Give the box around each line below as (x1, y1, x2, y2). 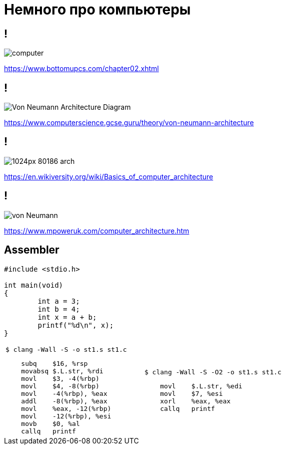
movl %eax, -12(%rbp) (21, 404, 111, 412)
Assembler (4, 244, 59, 257)
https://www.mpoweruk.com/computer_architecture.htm (4, 226, 189, 235)
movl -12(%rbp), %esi (21, 412, 111, 420)
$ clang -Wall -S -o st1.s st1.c (5, 345, 127, 353)
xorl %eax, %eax (160, 397, 231, 405)
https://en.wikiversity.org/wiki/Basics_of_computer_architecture (4, 172, 213, 181)
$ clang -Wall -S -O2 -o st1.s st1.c (144, 368, 281, 376)
